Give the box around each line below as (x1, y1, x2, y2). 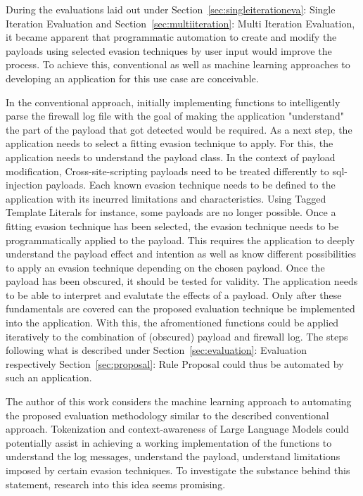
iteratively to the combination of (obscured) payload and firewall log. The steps (6, 329, 348, 343)
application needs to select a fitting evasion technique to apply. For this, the (6, 136, 333, 151)
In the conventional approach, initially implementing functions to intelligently (6, 94, 340, 109)
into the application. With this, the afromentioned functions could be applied (6, 315, 339, 330)
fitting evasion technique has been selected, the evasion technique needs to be (6, 218, 339, 233)
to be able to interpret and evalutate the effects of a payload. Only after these (6, 287, 342, 302)
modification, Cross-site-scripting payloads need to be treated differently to (6, 163, 329, 178)
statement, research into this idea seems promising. (6, 476, 226, 491)
